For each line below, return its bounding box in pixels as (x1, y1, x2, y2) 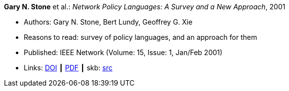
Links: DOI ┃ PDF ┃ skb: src (24, 63, 113, 72)
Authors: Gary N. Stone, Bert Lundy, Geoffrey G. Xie (24, 18, 193, 26)
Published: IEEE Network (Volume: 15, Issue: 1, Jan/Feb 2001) (24, 48, 223, 57)
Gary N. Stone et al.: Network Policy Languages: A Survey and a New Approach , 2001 (4, 2, 286, 11)
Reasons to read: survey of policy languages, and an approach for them (24, 33, 257, 41)
